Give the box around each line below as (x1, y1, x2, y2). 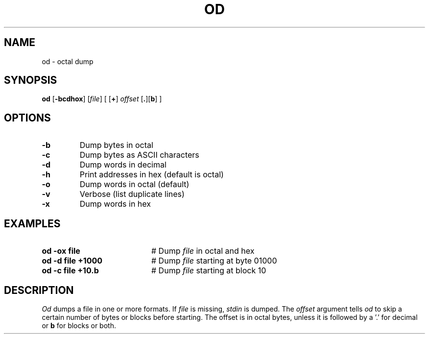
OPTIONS (4, 111, 51, 124)
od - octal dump (42, 57, 94, 66)
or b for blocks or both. (42, 321, 116, 330)
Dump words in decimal (79, 160, 167, 170)
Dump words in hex (79, 199, 151, 209)
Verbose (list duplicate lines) (79, 189, 185, 199)
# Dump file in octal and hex (151, 246, 255, 256)
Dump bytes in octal (79, 140, 153, 150)
